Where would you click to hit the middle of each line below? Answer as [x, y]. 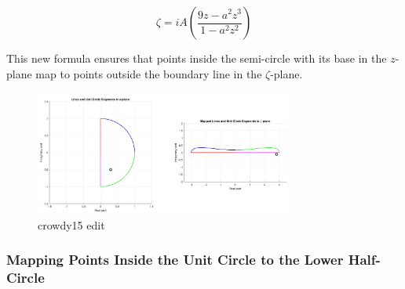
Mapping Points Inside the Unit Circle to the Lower [175, 260]
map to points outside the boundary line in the [149, 73]
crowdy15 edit [71, 224]
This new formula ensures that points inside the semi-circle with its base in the [197, 58]
